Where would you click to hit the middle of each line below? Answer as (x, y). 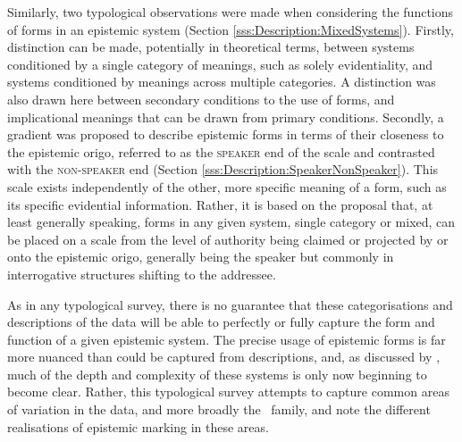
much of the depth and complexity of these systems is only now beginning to (217, 374)
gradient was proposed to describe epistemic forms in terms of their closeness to (226, 134)
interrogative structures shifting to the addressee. (142, 274)
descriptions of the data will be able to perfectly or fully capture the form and (221, 322)
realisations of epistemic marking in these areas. (138, 426)
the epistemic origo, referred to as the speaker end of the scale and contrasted (221, 151)
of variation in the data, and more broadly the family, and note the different (219, 409)
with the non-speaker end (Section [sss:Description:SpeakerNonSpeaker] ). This (223, 169)
